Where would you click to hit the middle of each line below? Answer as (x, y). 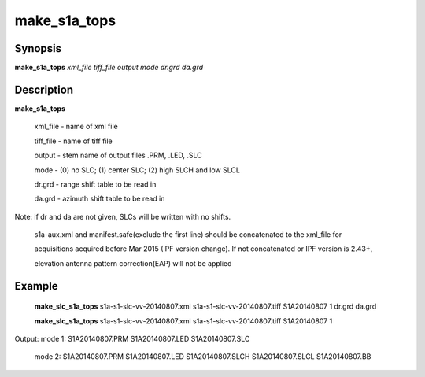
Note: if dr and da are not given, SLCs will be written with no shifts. (123, 216)
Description (44, 89)
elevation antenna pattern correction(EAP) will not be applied (133, 263)
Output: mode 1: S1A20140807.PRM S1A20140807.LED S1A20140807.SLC (132, 339)
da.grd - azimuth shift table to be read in (100, 199)
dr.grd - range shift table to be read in (95, 184)
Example (36, 286)
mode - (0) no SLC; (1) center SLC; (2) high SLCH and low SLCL (137, 170)
